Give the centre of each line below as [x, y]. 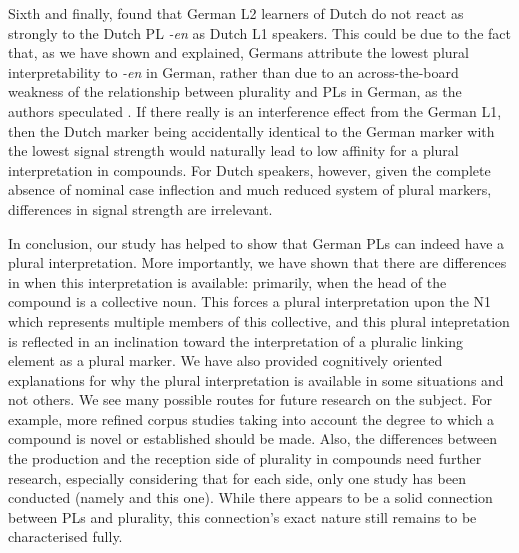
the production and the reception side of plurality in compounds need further [245, 458]
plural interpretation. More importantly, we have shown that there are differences [257, 262]
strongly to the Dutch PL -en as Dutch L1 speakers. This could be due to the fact [259, 32]
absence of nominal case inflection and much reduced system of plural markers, [250, 189]
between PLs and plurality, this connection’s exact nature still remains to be [242, 516]
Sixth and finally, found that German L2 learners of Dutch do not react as [236, 13]
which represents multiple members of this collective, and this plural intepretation [259, 320]
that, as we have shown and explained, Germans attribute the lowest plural [238, 52]
